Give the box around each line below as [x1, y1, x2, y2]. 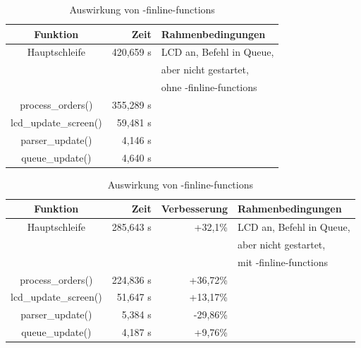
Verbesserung [161, 201, 228, 216]
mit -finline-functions [238, 254, 329, 269]
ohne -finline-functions [161, 80, 257, 95]
